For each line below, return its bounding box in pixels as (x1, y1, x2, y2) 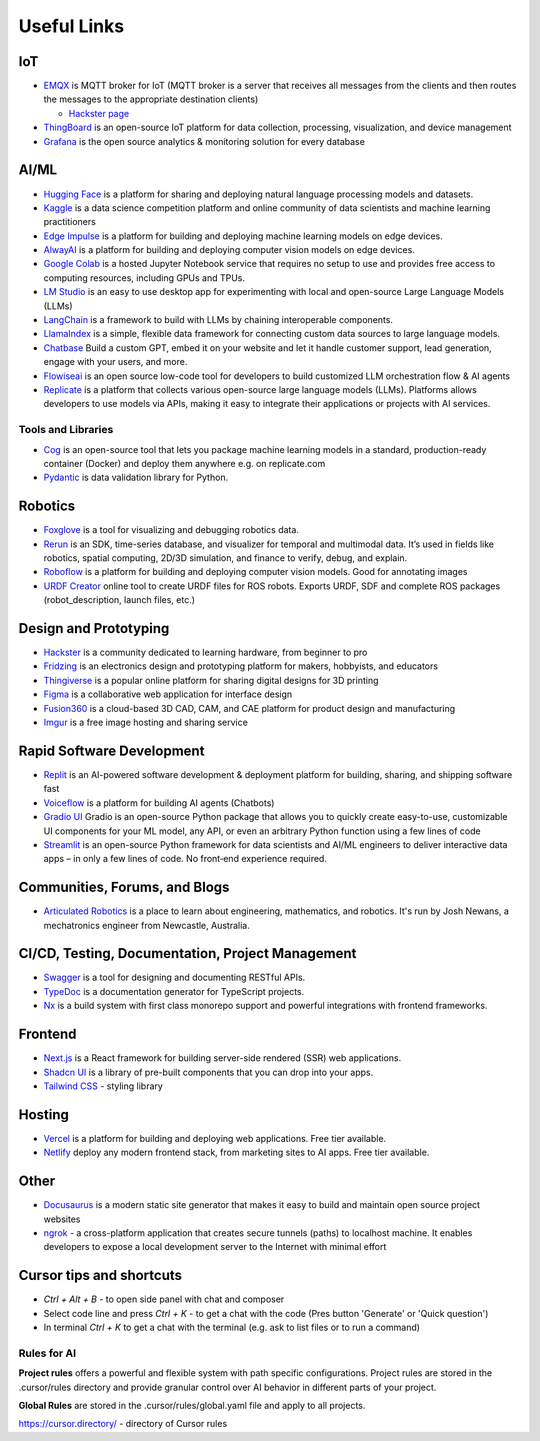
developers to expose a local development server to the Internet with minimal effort (43, 1241, 387, 1253)
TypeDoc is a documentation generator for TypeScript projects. (43, 985, 305, 997)
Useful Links (18, 15, 125, 37)
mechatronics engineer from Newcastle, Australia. (43, 919, 250, 931)
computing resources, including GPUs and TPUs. (43, 271, 245, 284)
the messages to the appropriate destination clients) (43, 93, 259, 105)
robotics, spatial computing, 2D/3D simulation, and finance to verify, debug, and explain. (43, 552, 408, 564)
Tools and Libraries (18, 423, 114, 437)
